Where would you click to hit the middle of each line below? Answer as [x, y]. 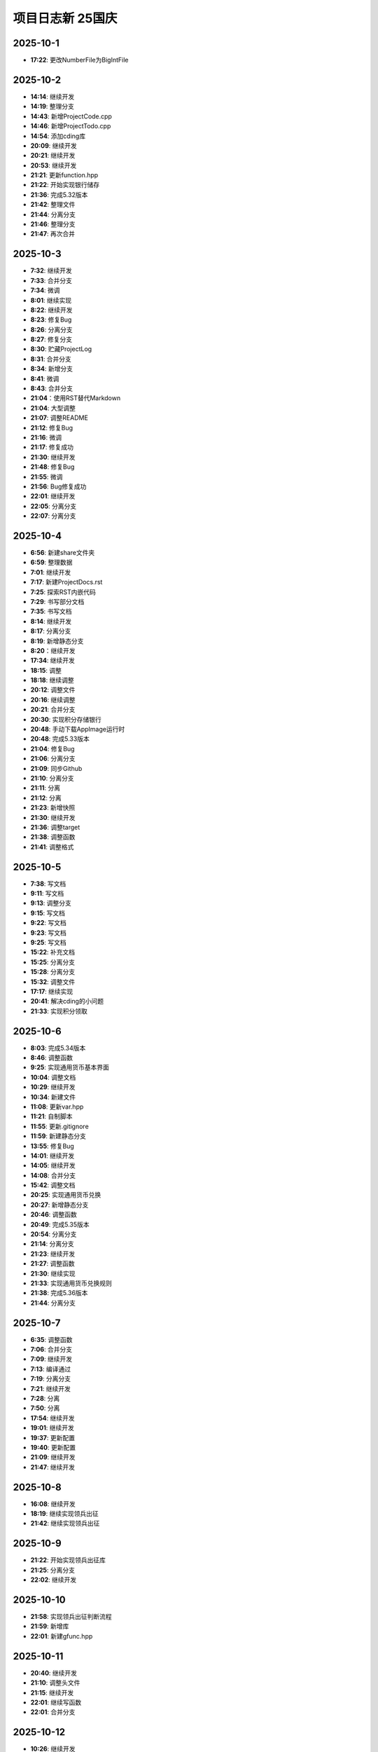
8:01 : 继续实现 [51, 300]
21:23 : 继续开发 [53, 1254]
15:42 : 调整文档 [53, 1185]
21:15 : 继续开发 [52, 1692]
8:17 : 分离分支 [51, 631]
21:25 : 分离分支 [53, 1570]
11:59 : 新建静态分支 [58, 1136]
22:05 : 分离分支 [54, 506]
